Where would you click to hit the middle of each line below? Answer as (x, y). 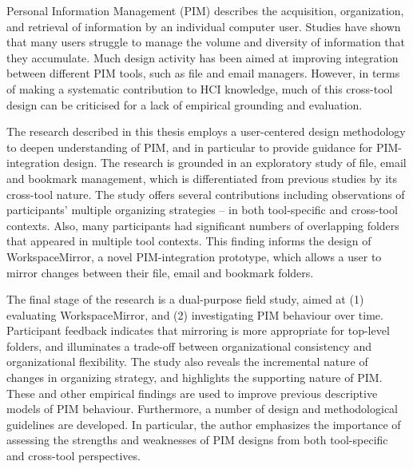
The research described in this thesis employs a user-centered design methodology (206, 131)
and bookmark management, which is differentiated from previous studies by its (202, 178)
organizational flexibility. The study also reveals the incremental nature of (187, 362)
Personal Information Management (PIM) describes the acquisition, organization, (205, 10)
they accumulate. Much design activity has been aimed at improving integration (203, 57)
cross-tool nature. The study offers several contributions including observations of (206, 194)
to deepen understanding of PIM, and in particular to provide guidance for (190, 147)
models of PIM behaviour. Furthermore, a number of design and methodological (203, 409)
